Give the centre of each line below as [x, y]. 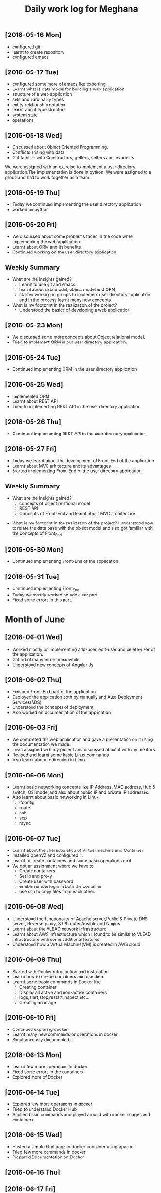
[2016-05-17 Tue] [32, 72]
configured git [26, 47]
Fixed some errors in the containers [48, 1072]
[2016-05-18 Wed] [33, 136]
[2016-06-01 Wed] [34, 638]
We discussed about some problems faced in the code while [72, 236]
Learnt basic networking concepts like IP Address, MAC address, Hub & [84, 787]
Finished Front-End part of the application [54, 691]
